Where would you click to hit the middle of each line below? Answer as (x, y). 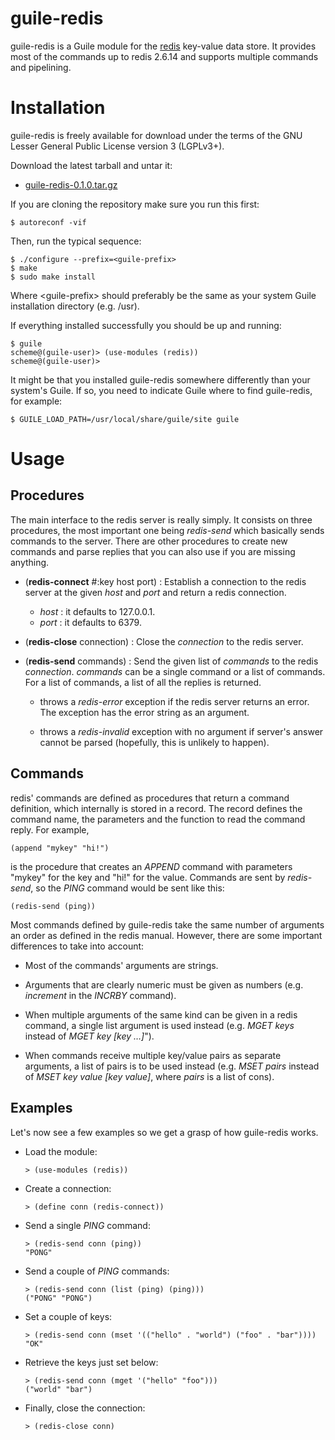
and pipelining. (41, 67)
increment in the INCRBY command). (100, 995)
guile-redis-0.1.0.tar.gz (71, 184)
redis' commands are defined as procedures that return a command (150, 798)
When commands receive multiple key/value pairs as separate (153, 1055)
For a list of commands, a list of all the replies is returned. (143, 682)
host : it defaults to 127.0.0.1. (97, 611)
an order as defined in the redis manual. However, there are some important (166, 935)
